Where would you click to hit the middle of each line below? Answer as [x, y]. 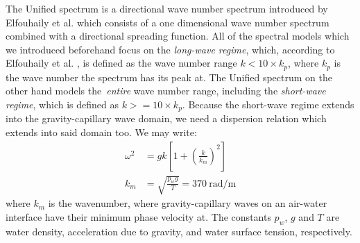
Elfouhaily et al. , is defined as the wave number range [121, 63]
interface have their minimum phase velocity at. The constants [138, 216]
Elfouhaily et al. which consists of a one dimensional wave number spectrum [168, 22]
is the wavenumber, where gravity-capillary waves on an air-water [188, 203]
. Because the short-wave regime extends [268, 104]
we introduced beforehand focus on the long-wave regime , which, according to [170, 49]
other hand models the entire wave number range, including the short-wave [166, 91]
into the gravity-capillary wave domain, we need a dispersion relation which [166, 118]
